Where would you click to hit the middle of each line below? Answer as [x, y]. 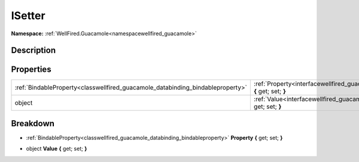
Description [34, 51]
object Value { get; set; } [57, 149]
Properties [31, 70]
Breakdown [33, 123]
